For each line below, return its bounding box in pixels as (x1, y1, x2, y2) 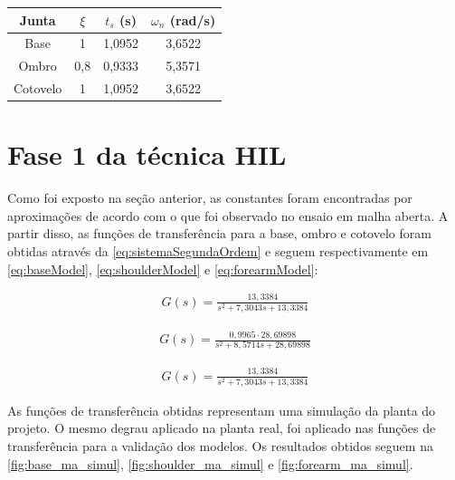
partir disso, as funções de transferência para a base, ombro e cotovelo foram (7, 224, 431, 243)
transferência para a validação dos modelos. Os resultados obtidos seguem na (7, 437, 433, 456)
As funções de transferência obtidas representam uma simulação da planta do (7, 400, 436, 419)
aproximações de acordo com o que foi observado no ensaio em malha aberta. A (7, 206, 449, 225)
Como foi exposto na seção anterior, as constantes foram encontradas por (7, 188, 412, 207)
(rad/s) (169, 10, 216, 29)
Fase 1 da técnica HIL (7, 136, 287, 173)
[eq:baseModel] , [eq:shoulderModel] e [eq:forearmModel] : (7, 259, 318, 278)
